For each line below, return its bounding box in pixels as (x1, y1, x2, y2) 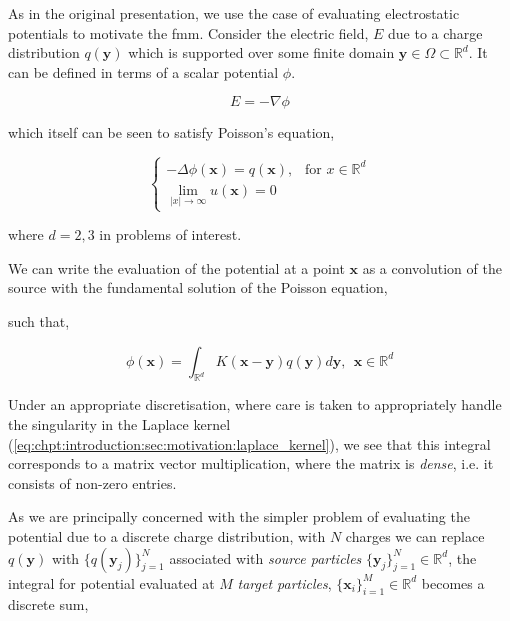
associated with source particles (169, 547, 362, 568)
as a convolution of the (362, 257, 502, 278)
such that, (8, 311, 70, 332)
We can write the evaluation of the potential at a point (8, 257, 345, 278)
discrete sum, (8, 594, 89, 615)
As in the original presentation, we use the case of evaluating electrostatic (8, 3, 460, 23)
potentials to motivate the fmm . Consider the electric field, (8, 22, 369, 43)
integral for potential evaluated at (8, 572, 215, 593)
